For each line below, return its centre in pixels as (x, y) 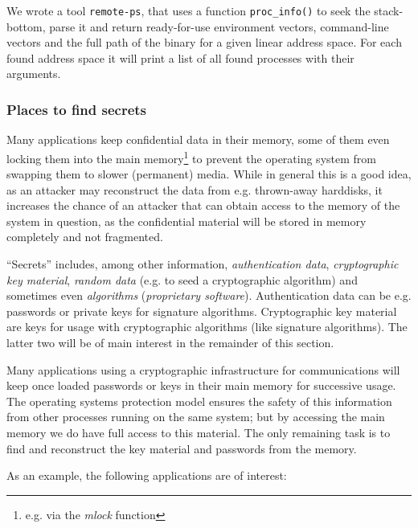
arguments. (34, 74)
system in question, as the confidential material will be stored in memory (186, 221)
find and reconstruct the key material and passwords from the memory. (182, 448)
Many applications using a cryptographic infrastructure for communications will (203, 369)
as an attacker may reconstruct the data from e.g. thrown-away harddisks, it (195, 189)
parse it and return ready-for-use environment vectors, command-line (219, 26)
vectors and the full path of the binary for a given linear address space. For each (204, 42)
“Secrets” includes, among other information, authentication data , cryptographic (203, 264)
